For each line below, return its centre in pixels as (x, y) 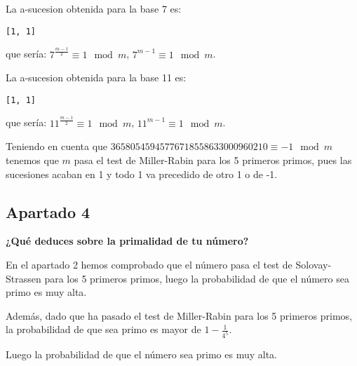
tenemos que (32, 160)
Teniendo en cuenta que (57, 146)
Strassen (23, 278)
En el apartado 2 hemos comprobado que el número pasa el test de (149, 264)
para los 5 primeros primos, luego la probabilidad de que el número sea (197, 278)
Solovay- (314, 264)
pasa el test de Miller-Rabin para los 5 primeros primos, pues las (213, 160)
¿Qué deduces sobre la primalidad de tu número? (127, 241)
